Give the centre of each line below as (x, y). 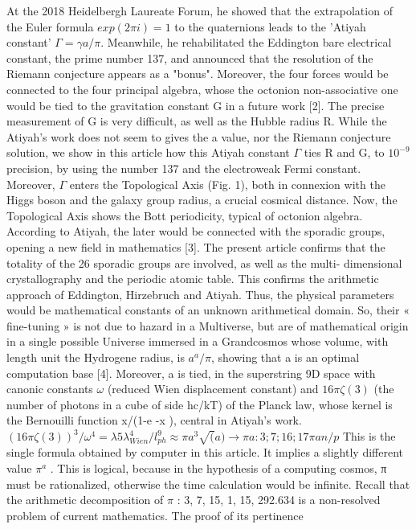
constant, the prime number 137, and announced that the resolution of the (190, 57)
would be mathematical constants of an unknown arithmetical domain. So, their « (208, 310)
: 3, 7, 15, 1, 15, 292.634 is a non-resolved (279, 500)
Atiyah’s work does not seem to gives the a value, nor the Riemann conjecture (199, 136)
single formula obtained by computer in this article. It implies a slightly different (205, 452)
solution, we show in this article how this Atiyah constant (148, 152)
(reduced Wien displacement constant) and (213, 389)
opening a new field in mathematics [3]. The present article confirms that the (196, 246)
